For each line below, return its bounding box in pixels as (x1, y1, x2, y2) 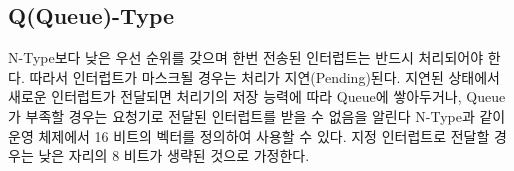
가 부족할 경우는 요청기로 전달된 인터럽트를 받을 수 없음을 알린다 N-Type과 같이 (8, 105, 506, 126)
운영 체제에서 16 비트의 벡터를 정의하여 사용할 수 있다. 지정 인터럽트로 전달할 (8, 125, 490, 146)
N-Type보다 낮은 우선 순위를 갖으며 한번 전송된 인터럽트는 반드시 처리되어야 (8, 47, 484, 68)
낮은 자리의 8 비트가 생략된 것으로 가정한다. (38, 145, 310, 166)
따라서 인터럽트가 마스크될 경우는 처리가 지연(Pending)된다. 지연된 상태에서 (29, 66, 500, 87)
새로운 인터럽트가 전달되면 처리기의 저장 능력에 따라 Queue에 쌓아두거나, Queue (8, 86, 506, 107)
